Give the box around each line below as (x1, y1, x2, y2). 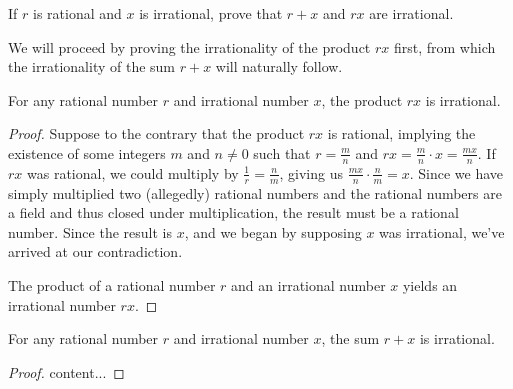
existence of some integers (8, 142, 166, 163)
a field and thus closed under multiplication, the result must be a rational (8, 202, 459, 223)
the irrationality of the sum (8, 56, 176, 77)
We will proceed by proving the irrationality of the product (8, 36, 371, 57)
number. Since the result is (8, 221, 172, 242)
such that (253, 142, 311, 163)
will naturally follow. (215, 56, 343, 77)
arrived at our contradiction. (8, 241, 183, 262)
